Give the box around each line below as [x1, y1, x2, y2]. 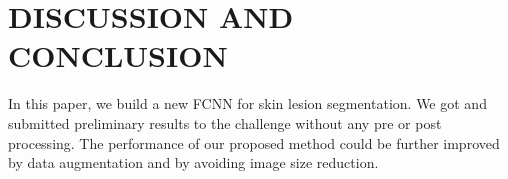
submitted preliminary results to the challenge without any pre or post [8, 112, 442, 133]
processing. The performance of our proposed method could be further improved [8, 132, 500, 153]
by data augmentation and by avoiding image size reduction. [8, 152, 379, 173]
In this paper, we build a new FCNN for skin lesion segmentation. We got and [8, 93, 487, 114]
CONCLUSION [8, 35, 228, 76]
